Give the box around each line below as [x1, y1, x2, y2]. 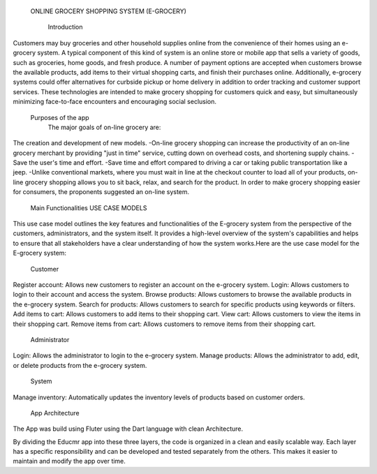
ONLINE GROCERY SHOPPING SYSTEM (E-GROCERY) [30, 7, 186, 15]
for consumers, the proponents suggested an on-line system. [13, 188, 190, 196]
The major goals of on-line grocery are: [47, 123, 161, 131]
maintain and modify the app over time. [13, 457, 126, 466]
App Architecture [30, 408, 80, 417]
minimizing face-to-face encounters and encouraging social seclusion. [13, 98, 216, 106]
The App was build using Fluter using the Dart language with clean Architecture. [13, 424, 244, 433]
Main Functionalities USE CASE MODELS [30, 203, 147, 212]
